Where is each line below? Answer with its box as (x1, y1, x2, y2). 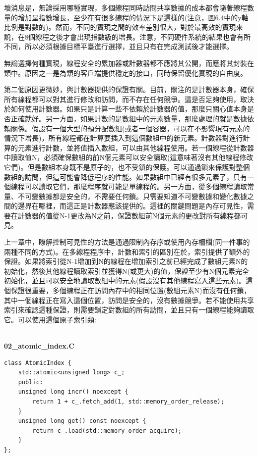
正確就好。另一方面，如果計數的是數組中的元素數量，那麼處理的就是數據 (10, 113, 247, 123)
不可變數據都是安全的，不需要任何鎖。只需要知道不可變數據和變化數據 (17, 191, 247, 201)
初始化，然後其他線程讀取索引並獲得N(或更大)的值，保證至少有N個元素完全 (4, 265, 249, 276)
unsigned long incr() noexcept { (18, 388, 129, 396)
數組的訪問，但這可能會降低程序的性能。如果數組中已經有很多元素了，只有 (4, 171, 247, 182)
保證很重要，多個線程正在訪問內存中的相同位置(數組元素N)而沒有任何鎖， (10, 285, 251, 296)
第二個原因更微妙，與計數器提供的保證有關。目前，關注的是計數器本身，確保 (4, 84, 254, 95)
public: (18, 378, 43, 386)
